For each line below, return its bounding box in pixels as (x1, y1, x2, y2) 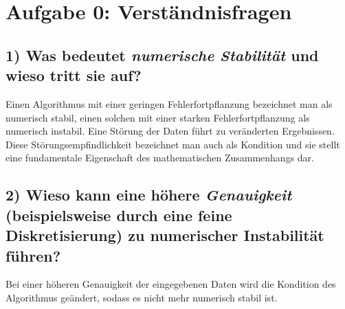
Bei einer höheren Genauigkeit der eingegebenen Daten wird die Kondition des (5, 277, 336, 291)
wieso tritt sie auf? (5, 65, 142, 86)
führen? (5, 244, 61, 266)
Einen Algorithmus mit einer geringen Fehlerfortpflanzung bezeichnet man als (5, 96, 333, 111)
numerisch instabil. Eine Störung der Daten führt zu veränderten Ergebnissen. (5, 124, 335, 138)
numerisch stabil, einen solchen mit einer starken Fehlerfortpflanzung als (5, 110, 310, 124)
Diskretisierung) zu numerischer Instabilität (5, 225, 324, 246)
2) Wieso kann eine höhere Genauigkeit (5, 184, 292, 205)
